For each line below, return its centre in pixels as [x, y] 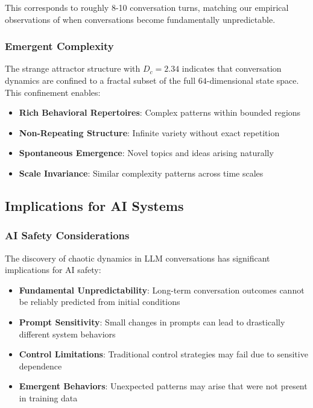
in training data [48, 397]
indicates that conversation [232, 68]
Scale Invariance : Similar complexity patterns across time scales [141, 173]
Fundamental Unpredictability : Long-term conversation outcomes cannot [162, 290]
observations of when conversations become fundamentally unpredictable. [140, 19]
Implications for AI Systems [94, 205]
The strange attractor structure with [73, 68]
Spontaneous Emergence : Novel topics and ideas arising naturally [146, 153]
